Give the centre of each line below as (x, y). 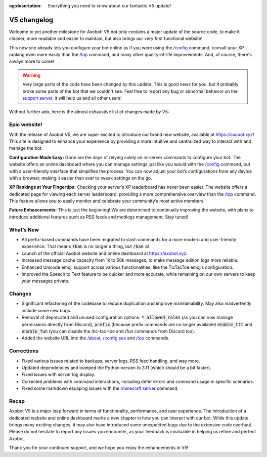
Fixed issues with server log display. (58, 374)
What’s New (24, 230)
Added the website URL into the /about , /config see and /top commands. (95, 338)
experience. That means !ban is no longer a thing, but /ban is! (86, 247)
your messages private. (45, 281)
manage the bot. (26, 148)
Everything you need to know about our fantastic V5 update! (110, 6)
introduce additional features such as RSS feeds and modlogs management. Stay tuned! (99, 217)
